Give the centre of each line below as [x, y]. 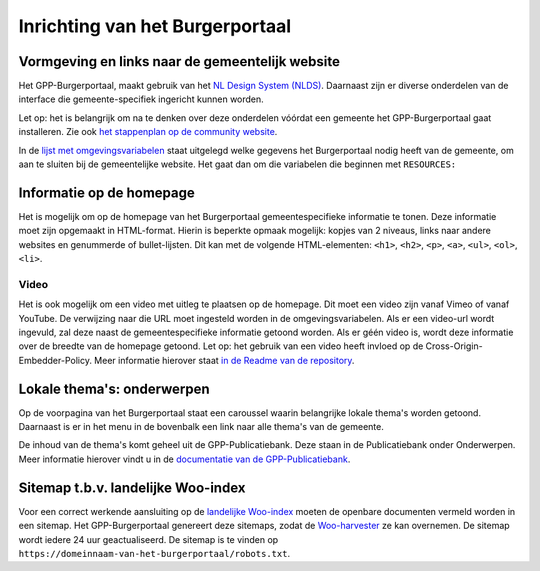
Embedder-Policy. [55, 360]
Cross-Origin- [454, 346]
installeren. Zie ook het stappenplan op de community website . [148, 132]
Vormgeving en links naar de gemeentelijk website [179, 61]
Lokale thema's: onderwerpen [114, 388]
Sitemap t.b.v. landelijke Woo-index [132, 487]
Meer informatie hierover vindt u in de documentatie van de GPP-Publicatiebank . [184, 459]
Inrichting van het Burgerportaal [155, 26]
